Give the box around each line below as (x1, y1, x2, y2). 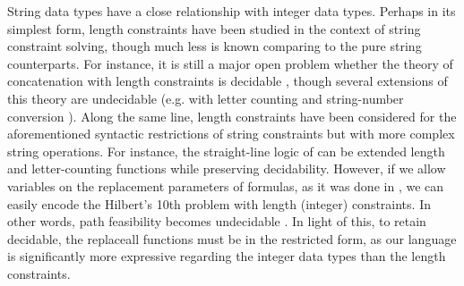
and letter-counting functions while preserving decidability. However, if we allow (7, 159, 446, 178)
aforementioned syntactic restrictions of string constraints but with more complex (7, 124, 455, 143)
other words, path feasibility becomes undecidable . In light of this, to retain (7, 212, 426, 231)
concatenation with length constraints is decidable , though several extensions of (7, 71, 448, 90)
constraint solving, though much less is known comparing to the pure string (7, 37, 422, 55)
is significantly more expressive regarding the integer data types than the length (7, 247, 446, 265)
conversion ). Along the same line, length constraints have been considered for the (7, 106, 457, 125)
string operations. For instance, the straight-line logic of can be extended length (7, 141, 445, 160)
